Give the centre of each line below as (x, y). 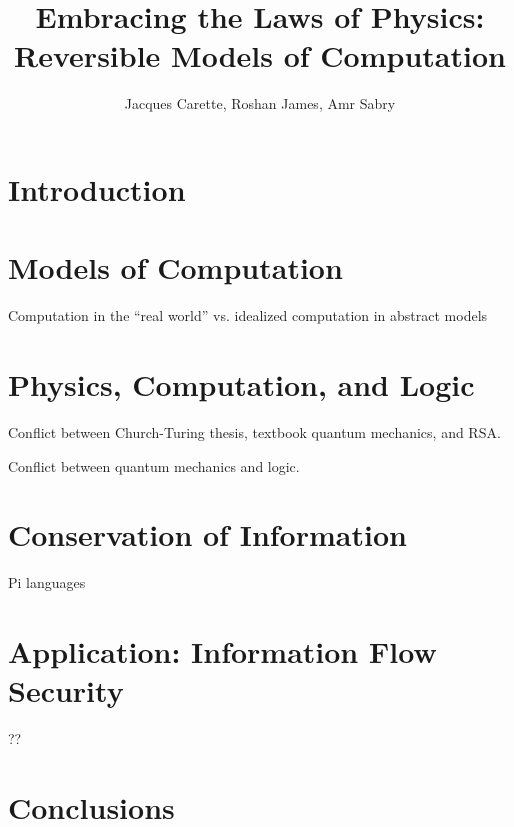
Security (66, 690)
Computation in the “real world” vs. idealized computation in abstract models (248, 315)
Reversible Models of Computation (260, 55)
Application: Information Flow (222, 651)
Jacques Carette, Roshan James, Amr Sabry (260, 103)
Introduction (97, 188)
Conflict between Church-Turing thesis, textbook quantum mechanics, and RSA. (254, 431)
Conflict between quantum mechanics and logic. (154, 465)
